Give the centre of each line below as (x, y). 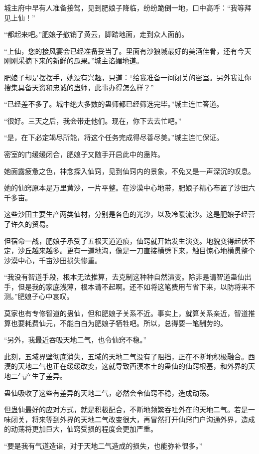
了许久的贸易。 (28, 224)
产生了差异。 (46, 376)
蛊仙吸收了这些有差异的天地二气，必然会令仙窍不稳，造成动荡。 (109, 392)
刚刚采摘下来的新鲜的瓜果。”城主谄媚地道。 (74, 61)
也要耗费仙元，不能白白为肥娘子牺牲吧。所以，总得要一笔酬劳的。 (119, 323)
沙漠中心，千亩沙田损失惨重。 (53, 260)
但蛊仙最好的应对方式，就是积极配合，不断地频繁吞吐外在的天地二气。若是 (126, 409)
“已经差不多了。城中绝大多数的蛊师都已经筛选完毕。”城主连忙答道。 (114, 104)
